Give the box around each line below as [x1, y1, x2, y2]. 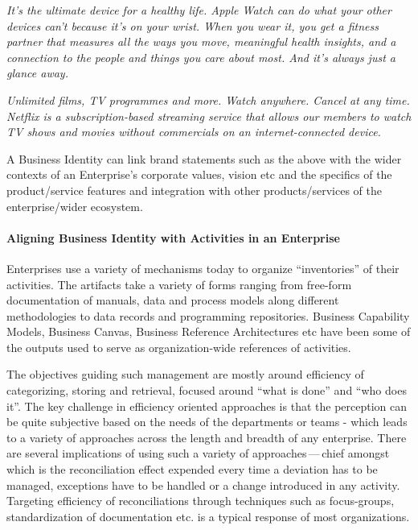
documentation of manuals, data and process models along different [6, 292, 339, 308]
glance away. [6, 64, 68, 81]
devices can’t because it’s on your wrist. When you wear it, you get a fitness [6, 17, 379, 34]
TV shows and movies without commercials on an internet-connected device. [6, 123, 381, 140]
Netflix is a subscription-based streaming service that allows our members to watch [6, 107, 412, 124]
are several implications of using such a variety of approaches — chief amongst [6, 445, 390, 462]
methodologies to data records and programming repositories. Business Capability [6, 307, 410, 324]
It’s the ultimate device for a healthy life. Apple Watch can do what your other [6, 2, 391, 18]
